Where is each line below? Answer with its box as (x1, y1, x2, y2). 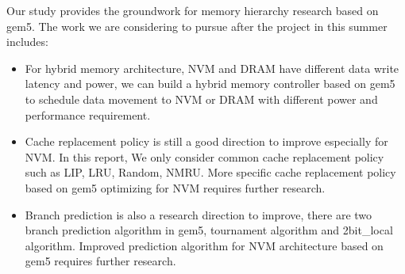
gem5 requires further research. (25, 253, 176, 269)
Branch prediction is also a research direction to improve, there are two (25, 206, 372, 223)
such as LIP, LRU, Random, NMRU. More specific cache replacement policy (25, 164, 396, 181)
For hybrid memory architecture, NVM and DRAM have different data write (25, 59, 399, 76)
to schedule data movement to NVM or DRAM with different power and (25, 90, 378, 107)
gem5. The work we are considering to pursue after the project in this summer (6, 17, 388, 34)
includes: (6, 33, 48, 50)
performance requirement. (25, 106, 151, 123)
